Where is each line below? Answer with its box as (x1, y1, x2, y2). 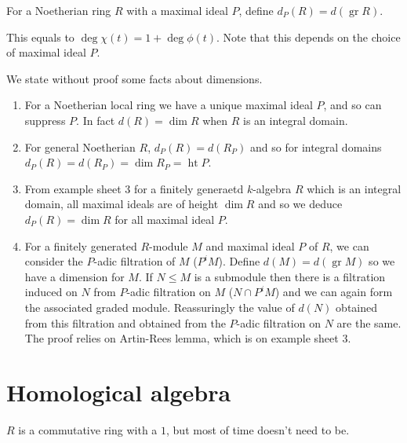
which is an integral (307, 180, 402, 196)
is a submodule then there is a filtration (194, 268, 386, 284)
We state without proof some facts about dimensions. (6, 70, 263, 86)
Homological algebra (6, 375, 231, 408)
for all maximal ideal (114, 211, 215, 227)
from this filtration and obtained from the (24, 314, 226, 331)
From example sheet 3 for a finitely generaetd (24, 180, 244, 196)
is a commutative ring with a (18, 421, 158, 438)
